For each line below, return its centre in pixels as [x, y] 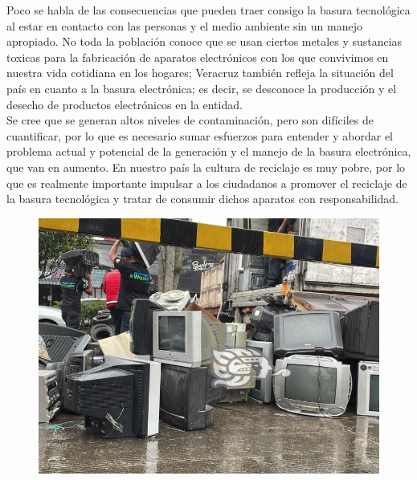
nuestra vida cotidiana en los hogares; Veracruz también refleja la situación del [200, 73]
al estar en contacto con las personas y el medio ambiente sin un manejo [184, 25]
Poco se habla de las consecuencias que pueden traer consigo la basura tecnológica [208, 10]
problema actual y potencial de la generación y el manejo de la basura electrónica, [209, 151]
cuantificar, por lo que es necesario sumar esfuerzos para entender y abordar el [200, 135]
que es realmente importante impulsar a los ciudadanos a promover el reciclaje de [207, 183]
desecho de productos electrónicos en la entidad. [125, 104]
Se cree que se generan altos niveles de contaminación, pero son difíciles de [190, 120]
